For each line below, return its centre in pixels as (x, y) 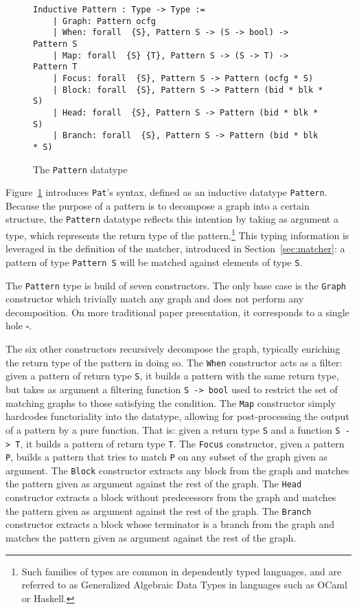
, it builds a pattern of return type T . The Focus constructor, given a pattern (182, 443)
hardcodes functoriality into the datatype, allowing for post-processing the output (177, 416)
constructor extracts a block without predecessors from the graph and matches (171, 497)
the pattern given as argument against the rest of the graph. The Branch (159, 510)
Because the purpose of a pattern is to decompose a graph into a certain (158, 205)
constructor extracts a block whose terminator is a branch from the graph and (170, 524)
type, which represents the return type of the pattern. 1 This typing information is (177, 234)
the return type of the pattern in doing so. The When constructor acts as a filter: (174, 362)
